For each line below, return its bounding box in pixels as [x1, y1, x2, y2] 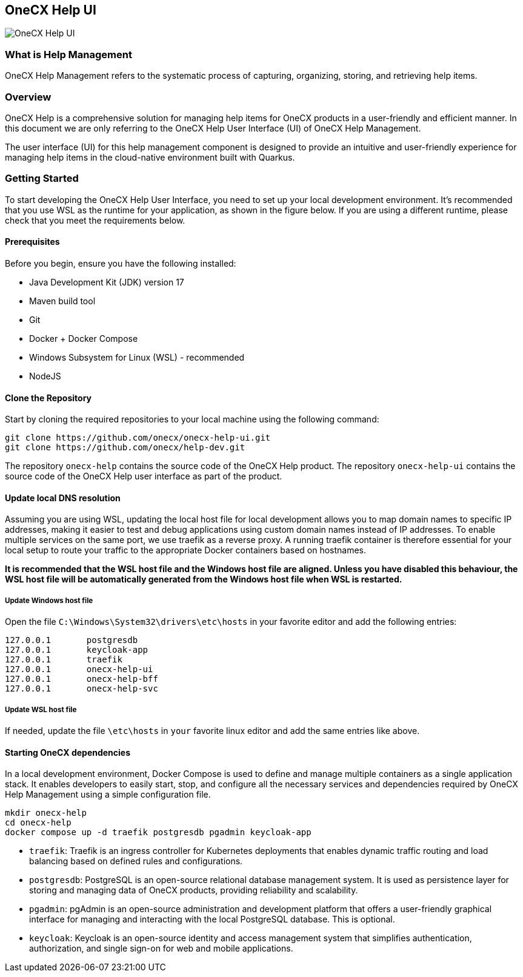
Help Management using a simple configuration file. [5, 789, 211, 800]
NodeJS [29, 370, 61, 381]
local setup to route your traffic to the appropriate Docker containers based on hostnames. [5, 545, 367, 556]
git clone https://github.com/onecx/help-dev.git [5, 442, 245, 453]
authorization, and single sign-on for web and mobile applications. [29, 943, 293, 954]
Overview [5, 90, 52, 103]
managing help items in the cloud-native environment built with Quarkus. [5, 152, 295, 162]
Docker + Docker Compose [29, 333, 138, 344]
